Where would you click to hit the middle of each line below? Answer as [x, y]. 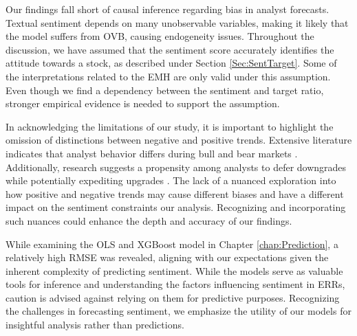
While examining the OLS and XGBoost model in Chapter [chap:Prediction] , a [172, 244]
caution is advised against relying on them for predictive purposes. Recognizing [173, 297]
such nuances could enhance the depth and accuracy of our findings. [149, 220]
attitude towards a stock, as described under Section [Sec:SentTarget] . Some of [171, 63]
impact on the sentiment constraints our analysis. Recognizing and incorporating [176, 207]
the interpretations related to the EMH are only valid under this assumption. [168, 76]
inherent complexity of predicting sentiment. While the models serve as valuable [174, 270]
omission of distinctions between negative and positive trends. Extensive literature [179, 140]
